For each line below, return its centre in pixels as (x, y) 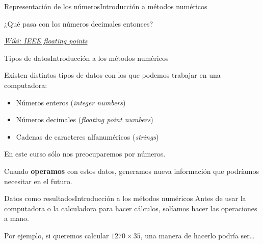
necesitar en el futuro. (38, 181)
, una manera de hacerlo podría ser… (198, 235)
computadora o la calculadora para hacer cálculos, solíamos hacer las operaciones (131, 208)
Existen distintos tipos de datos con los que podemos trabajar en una (112, 75)
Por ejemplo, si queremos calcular (57, 235)
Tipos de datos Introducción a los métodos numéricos (86, 58)
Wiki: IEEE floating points (46, 41)
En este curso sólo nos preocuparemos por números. (85, 154)
